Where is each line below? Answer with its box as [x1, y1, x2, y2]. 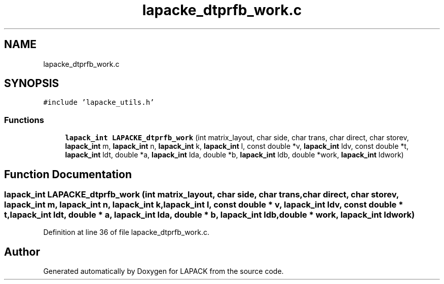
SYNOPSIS [4, 77, 59, 90]
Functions [4, 114, 44, 125]
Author [4, 245, 40, 258]
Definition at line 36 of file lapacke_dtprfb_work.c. [43, 228, 209, 237]
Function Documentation [4, 168, 132, 181]
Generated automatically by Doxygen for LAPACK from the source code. [43, 267, 284, 276]
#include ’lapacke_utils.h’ [43, 98, 155, 107]
